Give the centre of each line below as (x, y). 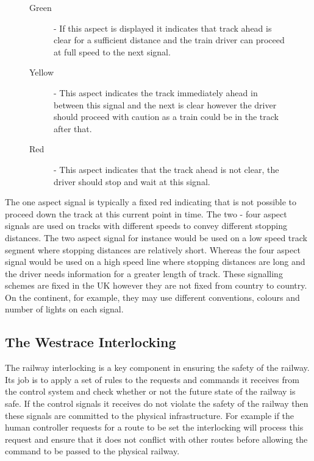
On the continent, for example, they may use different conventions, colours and (152, 297)
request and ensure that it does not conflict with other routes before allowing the (156, 439)
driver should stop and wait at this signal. (132, 181)
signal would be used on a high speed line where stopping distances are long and (155, 262)
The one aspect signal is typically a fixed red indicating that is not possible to (151, 202)
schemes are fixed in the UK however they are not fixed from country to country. (156, 285)
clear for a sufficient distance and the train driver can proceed (169, 40)
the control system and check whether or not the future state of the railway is (150, 391)
